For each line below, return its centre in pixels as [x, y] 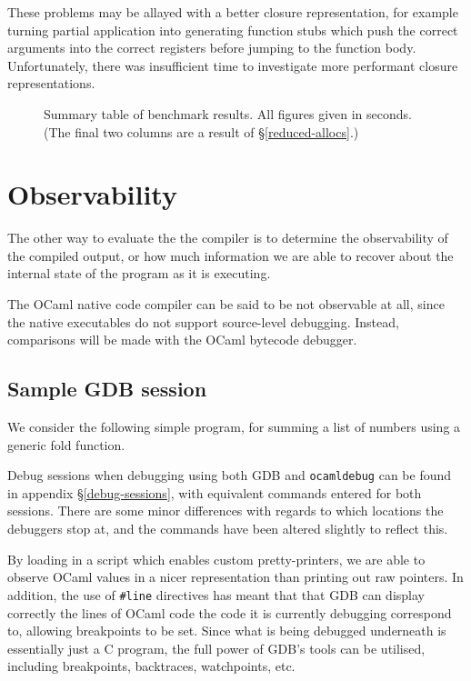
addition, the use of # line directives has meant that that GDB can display [216, 594]
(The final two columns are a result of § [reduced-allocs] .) [201, 131]
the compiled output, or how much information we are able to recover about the [230, 255]
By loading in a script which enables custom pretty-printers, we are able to [216, 559]
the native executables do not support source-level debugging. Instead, [203, 321]
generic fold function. [66, 444]
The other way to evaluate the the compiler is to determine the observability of [228, 238]
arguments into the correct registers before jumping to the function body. [212, 48]
